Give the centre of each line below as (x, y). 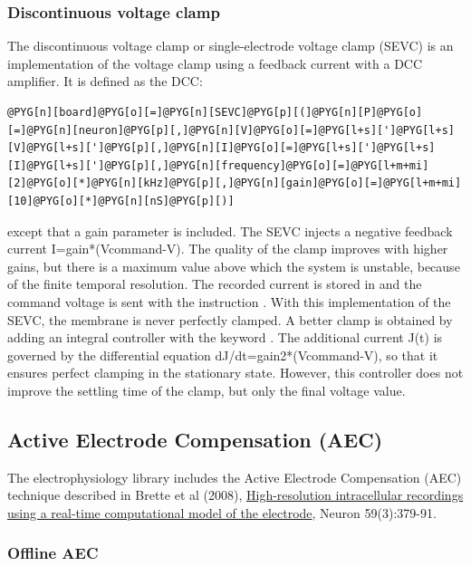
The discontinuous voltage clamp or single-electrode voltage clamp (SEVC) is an (231, 46)
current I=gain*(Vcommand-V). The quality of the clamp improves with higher (228, 249)
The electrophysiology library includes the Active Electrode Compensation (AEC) (235, 477)
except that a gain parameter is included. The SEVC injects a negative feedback (230, 230)
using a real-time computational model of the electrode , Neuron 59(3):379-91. (222, 512)
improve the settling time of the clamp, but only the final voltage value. (207, 390)
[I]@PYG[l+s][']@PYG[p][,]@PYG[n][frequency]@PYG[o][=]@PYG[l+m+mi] (218, 165)
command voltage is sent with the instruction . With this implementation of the (229, 301)
